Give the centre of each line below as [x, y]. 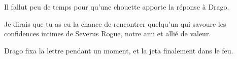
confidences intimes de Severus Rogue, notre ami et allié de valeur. [108, 34]
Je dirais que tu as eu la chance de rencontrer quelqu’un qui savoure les [115, 23]
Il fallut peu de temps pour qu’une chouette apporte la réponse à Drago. [117, 7]
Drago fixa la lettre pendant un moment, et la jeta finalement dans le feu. [119, 50]
